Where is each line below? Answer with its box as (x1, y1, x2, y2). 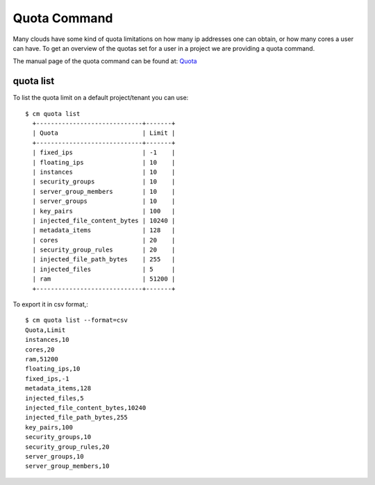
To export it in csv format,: (12, 300, 88, 309)
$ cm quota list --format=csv (25, 316, 128, 324)
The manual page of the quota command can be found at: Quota (12, 57, 197, 65)
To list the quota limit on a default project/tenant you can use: (12, 94, 189, 102)
